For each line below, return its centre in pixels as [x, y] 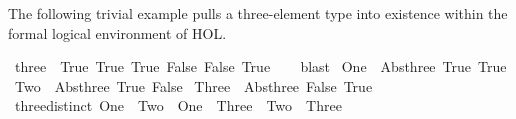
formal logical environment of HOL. [117, 32]
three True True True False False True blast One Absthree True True [260, 66]
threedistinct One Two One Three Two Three [178, 105]
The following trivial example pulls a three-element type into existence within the [258, 13]
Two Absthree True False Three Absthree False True [193, 85]
